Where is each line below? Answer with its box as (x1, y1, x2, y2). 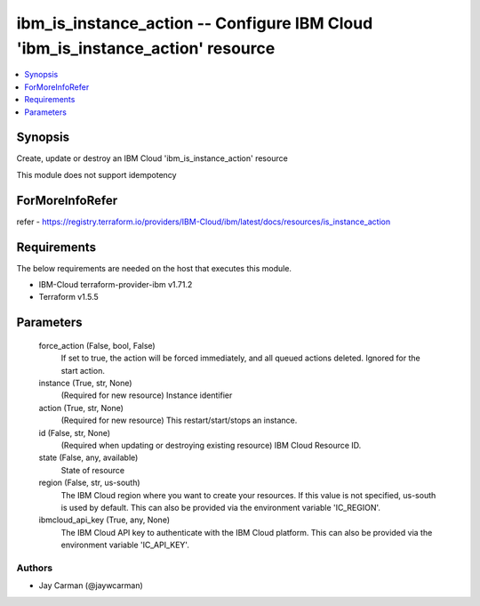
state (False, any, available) (38, 452, 139, 463)
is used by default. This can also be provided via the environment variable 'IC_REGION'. (60, 502, 381, 513)
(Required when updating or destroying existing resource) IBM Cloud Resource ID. (60, 440, 362, 450)
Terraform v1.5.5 (38, 292, 100, 303)
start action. (60, 365, 106, 376)
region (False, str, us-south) (38, 477, 141, 489)
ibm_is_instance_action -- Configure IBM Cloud (16, 13, 373, 33)
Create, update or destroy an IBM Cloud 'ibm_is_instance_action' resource (16, 153, 288, 164)
